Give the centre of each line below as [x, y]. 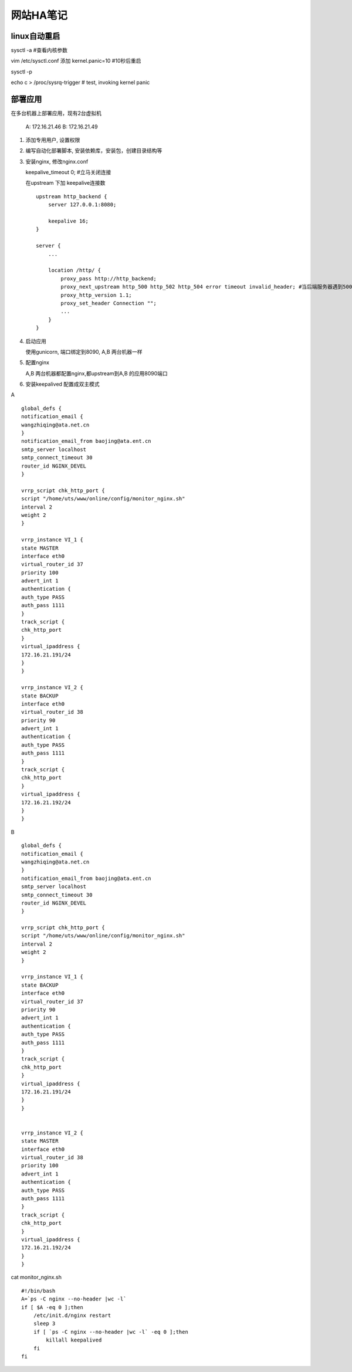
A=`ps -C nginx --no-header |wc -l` [74, 1299]
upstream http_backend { [72, 196]
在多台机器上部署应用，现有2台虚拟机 [56, 113]
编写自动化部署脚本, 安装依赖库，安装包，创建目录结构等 [94, 151]
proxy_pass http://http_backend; [109, 278]
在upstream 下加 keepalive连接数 [65, 183]
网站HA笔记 [39, 15]
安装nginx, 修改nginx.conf [57, 161]
